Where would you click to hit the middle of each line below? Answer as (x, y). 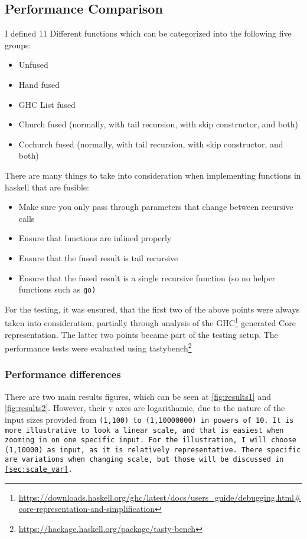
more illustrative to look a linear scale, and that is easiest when (144, 430)
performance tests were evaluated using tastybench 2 (98, 347)
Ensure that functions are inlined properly (95, 238)
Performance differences (63, 374)
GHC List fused (47, 104)
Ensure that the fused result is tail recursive (98, 257)
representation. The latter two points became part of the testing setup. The (141, 334)
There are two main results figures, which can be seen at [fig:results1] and (138, 396)
